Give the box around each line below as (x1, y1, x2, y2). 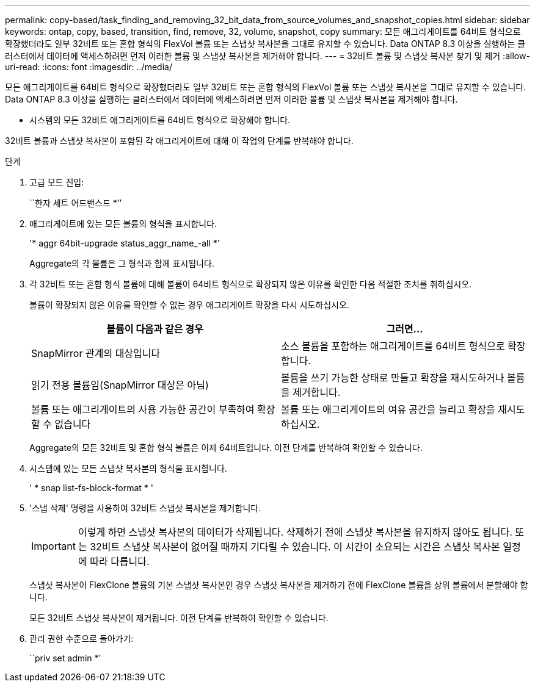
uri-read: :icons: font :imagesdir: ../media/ (5, 62, 172, 72)
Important (31, 540, 76, 552)
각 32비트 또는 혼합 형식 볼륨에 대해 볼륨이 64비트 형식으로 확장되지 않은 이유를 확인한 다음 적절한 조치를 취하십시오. (29, 279, 472, 289)
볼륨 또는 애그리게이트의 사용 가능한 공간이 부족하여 (31, 403, 255, 415)
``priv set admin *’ (29, 653, 101, 663)
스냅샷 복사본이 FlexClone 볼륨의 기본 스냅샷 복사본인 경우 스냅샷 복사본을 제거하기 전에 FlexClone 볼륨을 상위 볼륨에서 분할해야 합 (29, 580, 528, 590)
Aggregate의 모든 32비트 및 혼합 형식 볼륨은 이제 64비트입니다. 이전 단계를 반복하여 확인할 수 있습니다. (29, 442, 423, 453)
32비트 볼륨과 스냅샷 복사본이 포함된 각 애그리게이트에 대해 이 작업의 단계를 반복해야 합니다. (5, 135, 354, 146)
